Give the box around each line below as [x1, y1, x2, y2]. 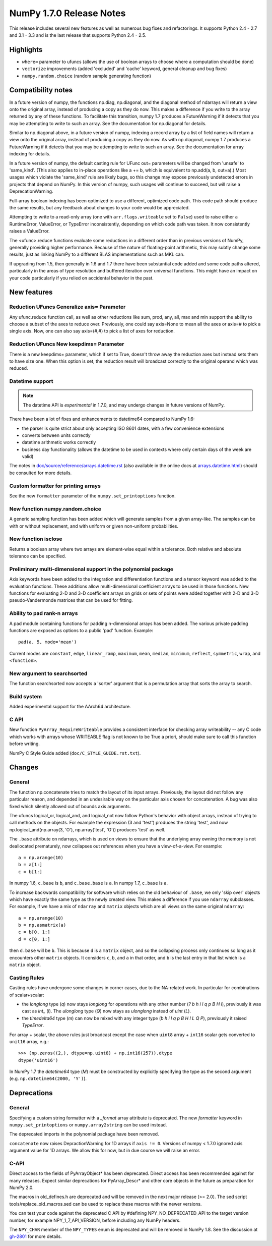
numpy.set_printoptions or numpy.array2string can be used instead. [9, 1122, 167, 1127]
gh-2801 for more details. [9, 1233, 62, 1239]
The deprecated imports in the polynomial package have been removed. [9, 1131, 159, 1137]
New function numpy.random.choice [9, 505, 102, 512]
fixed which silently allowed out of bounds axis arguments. [9, 803, 131, 809]
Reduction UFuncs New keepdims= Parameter [9, 341, 124, 348]
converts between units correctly [22, 432, 91, 438]
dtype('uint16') [18, 1057, 58, 1063]
